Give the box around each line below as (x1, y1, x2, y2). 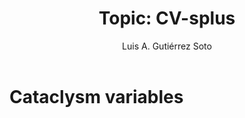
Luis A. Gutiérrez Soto (122, 40, 212, 52)
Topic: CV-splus (98, 7, 236, 30)
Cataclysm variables (9, 85, 184, 108)
